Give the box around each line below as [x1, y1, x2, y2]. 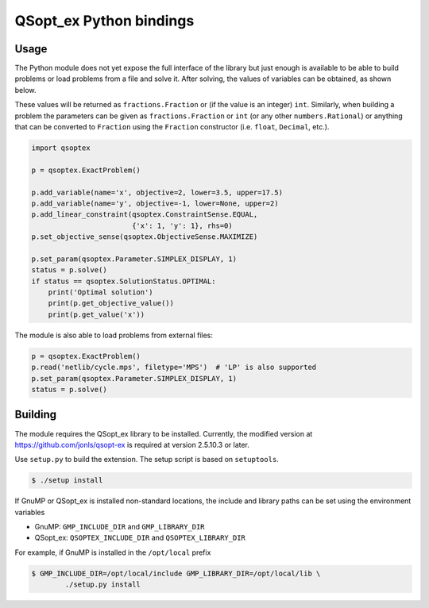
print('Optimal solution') [48, 288, 154, 297]
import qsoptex [31, 144, 91, 152]
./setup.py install [64, 580, 141, 589]
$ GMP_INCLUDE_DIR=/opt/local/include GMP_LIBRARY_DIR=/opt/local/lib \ [31, 568, 321, 578]
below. [14, 85, 37, 94]
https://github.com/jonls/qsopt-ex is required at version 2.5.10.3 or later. [14, 440, 250, 449]
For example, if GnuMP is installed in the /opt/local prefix [14, 548, 211, 557]
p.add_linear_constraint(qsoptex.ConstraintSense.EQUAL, [31, 210, 258, 219]
